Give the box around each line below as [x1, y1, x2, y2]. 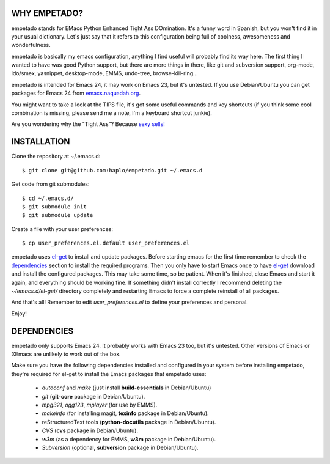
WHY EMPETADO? [11, 8, 84, 18]
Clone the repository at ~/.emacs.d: [11, 153, 101, 160]
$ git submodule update [22, 212, 94, 219]
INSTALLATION [11, 136, 70, 147]
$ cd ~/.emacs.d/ [22, 194, 74, 202]
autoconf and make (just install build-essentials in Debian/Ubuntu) [42, 384, 211, 391]
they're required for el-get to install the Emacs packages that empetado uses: [11, 370, 207, 377]
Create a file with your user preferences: [11, 225, 113, 232]
